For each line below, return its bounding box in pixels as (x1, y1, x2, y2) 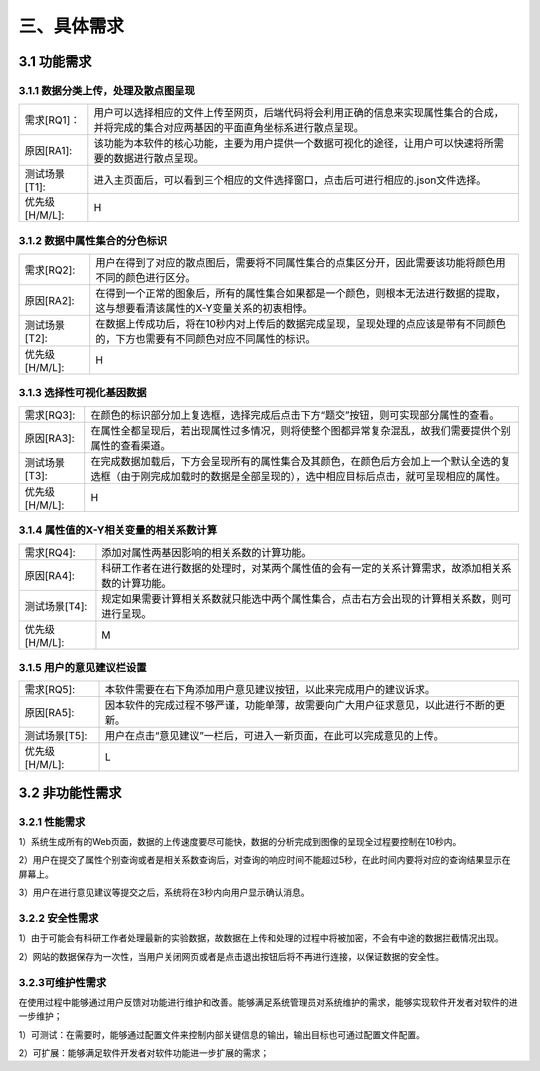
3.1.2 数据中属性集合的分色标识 (18, 233, 168, 247)
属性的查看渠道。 (90, 438, 171, 452)
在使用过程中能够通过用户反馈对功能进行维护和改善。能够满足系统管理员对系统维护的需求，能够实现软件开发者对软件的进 (18, 996, 518, 1008)
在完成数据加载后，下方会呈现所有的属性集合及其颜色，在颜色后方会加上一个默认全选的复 (90, 454, 511, 468)
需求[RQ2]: (24, 263, 76, 277)
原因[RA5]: (24, 706, 75, 720)
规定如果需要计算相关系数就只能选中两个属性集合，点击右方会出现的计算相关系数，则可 (101, 591, 512, 605)
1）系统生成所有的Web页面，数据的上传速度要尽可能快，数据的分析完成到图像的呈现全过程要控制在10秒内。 (18, 836, 462, 848)
